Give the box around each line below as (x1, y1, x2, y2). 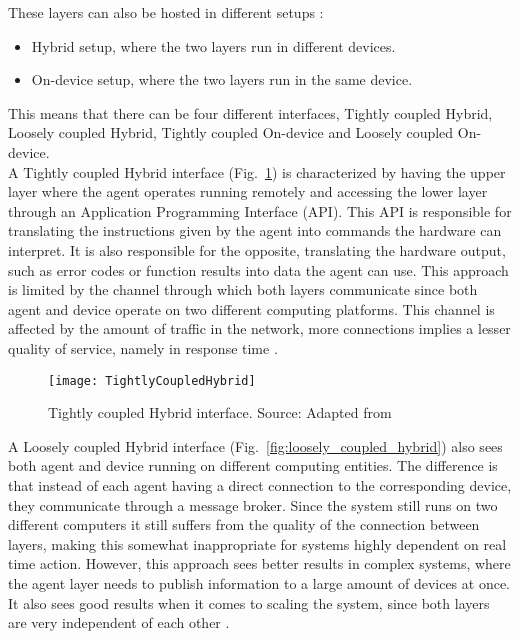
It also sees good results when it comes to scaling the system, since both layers (8, 592, 490, 613)
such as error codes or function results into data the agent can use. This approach (8, 259, 509, 280)
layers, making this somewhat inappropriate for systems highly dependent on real (8, 533, 507, 554)
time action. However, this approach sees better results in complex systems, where (8, 553, 511, 574)
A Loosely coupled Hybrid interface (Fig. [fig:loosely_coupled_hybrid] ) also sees (8, 435, 503, 456)
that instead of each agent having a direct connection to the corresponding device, (8, 474, 512, 495)
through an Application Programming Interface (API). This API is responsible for (8, 200, 512, 221)
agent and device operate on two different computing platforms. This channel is (8, 298, 495, 319)
